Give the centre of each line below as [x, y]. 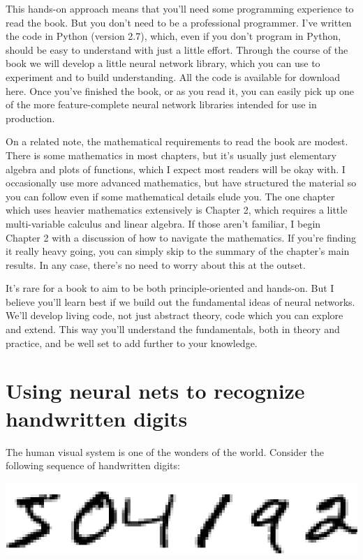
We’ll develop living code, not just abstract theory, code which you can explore [175, 315]
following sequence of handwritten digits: [93, 465]
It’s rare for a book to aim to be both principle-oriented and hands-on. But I [170, 288]
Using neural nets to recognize [155, 391]
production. [30, 118]
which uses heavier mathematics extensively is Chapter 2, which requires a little [177, 210]
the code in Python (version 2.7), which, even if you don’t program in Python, [173, 36]
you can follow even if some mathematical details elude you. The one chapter [170, 196]
